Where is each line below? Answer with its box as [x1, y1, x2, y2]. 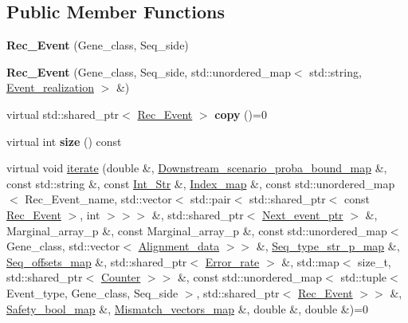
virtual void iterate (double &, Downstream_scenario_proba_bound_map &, [6, 160, 387, 176]
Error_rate [205, 253, 260, 270]
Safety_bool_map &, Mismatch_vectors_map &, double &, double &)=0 [6, 300, 369, 317]
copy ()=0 [214, 105, 267, 122]
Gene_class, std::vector [6, 238, 120, 254]
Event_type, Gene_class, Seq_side [6, 284, 178, 301]
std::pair [190, 191, 231, 207]
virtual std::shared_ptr [6, 105, 120, 122]
